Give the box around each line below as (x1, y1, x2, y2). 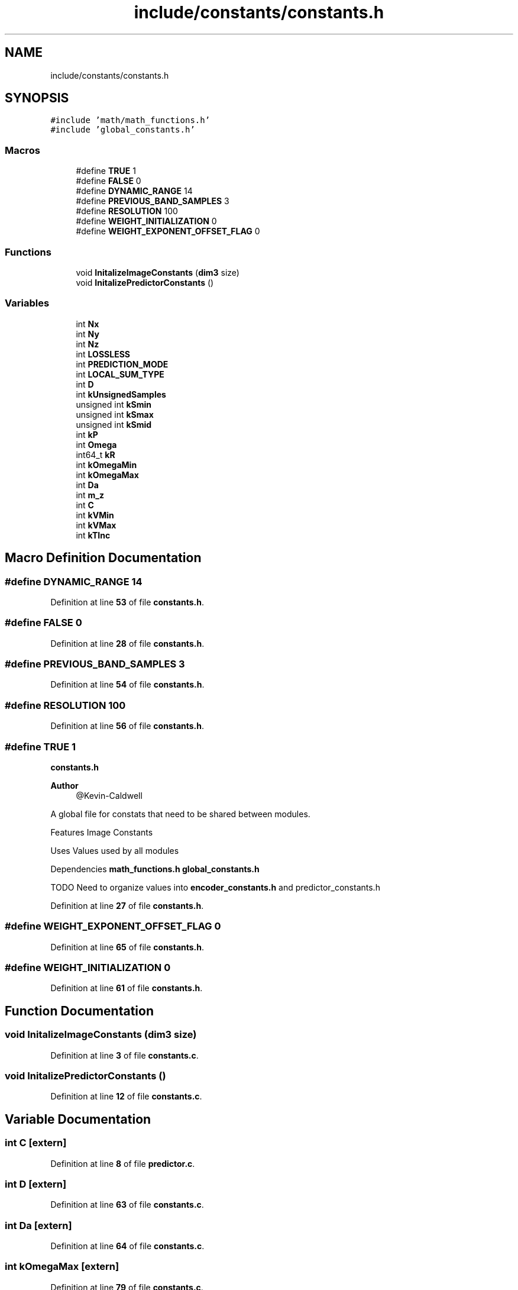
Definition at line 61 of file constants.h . (50, 983, 203, 994)
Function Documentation (5, 1003, 154, 1018)
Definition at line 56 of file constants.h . (50, 721, 205, 731)
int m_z (76, 489, 105, 500)
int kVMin (76, 509, 114, 520)
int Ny (76, 328, 99, 339)
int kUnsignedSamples (76, 389, 166, 399)
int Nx (76, 318, 99, 329)
